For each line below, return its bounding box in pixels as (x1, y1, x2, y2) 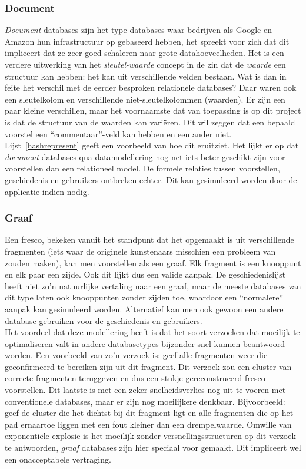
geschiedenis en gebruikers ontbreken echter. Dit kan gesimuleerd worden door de (5, 173, 297, 186)
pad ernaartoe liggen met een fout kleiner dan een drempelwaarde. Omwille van (5, 418, 292, 430)
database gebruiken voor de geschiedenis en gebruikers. (5, 314, 202, 326)
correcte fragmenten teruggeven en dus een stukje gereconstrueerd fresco (5, 372, 265, 384)
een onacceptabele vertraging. (5, 453, 111, 465)
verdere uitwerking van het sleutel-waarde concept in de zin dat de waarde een (5, 58, 286, 70)
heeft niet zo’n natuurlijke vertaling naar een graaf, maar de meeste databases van (5, 279, 301, 292)
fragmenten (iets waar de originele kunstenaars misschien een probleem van (5, 245, 276, 257)
